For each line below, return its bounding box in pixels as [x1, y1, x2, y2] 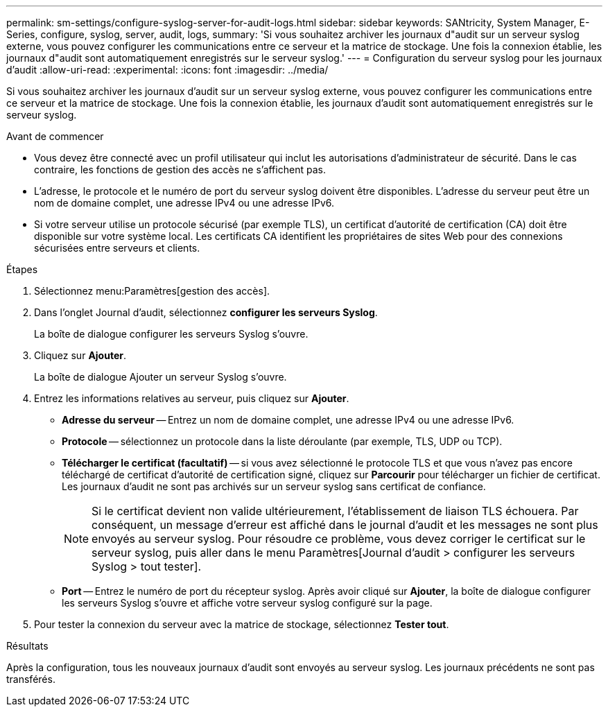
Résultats [6, 640, 49, 652]
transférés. [6, 673, 55, 685]
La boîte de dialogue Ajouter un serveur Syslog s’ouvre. [34, 371, 287, 383]
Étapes [6, 263, 38, 275]
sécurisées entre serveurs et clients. [34, 242, 200, 254]
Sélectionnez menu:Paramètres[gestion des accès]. [34, 285, 270, 297]
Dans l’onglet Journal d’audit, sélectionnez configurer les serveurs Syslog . [34, 306, 378, 318]
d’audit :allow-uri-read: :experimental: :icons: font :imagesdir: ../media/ [6, 64, 329, 76]
